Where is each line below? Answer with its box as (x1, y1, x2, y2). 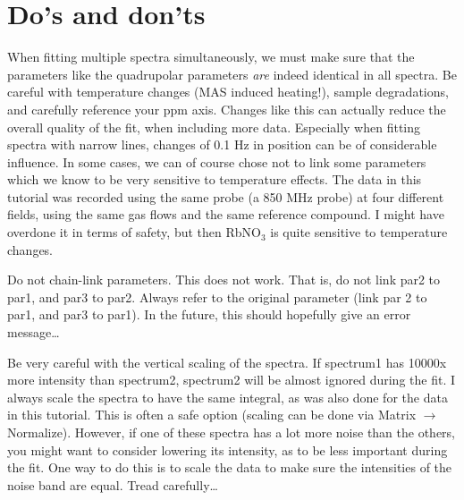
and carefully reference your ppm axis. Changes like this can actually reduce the (7, 99, 446, 118)
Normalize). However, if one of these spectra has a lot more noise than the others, (7, 423, 456, 441)
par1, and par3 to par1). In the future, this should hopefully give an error (7, 305, 411, 324)
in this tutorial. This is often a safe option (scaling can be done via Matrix (7, 405, 417, 424)
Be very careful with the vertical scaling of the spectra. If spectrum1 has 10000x (7, 352, 447, 371)
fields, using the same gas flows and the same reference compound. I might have (7, 205, 444, 224)
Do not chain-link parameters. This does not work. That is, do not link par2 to (7, 270, 441, 289)
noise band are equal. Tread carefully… (7, 475, 218, 494)
